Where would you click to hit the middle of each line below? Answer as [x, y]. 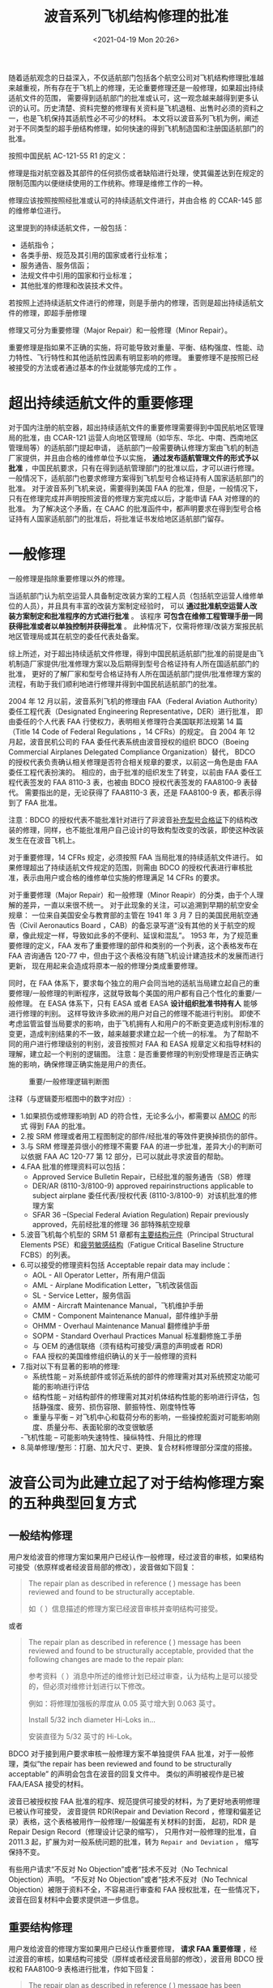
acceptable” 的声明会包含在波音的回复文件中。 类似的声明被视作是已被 [126, 1774]
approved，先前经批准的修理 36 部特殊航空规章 [111, 1224]
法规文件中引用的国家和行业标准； [77, 275]
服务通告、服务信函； [55, 265]
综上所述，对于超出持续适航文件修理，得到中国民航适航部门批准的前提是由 [132, 653]
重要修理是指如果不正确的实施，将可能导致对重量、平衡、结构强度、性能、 [132, 347]
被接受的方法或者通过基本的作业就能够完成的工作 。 [94, 367]
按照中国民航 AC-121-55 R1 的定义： [68, 156]
